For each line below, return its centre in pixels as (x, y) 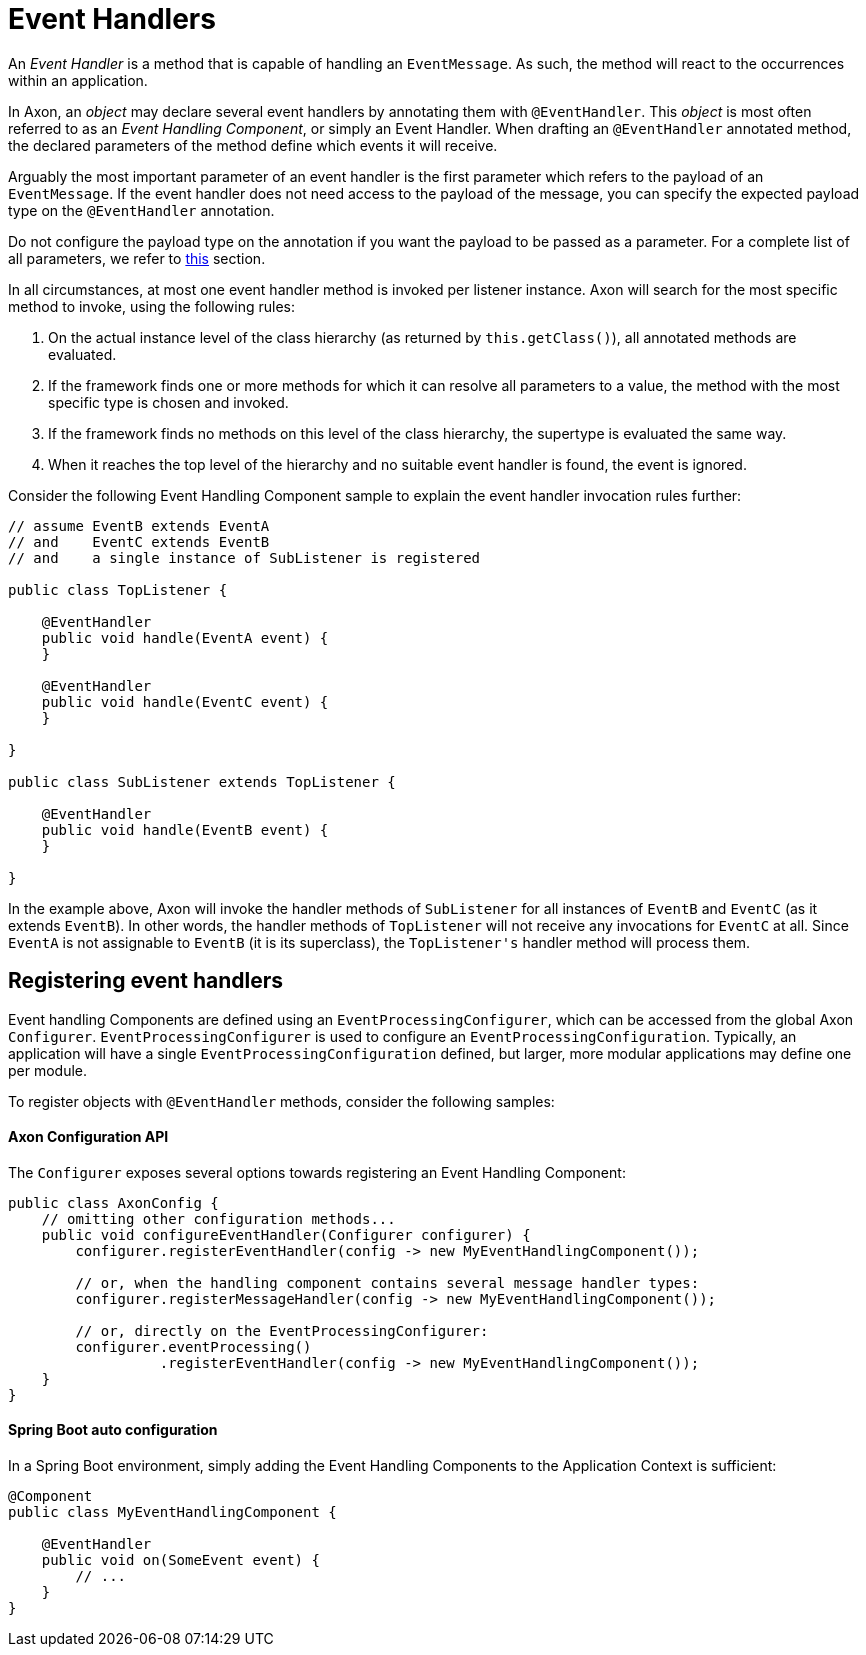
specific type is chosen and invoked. (168, 402)
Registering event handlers (146, 981)
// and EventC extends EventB (139, 541)
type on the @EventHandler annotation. (141, 210)
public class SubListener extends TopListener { (202, 781)
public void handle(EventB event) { (185, 829)
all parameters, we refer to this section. (137, 258)
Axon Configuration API (88, 1137)
